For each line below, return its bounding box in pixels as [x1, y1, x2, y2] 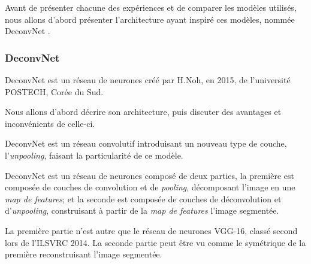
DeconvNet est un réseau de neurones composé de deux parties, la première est [5, 169, 294, 181]
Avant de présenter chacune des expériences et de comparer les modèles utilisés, [5, 1, 297, 13]
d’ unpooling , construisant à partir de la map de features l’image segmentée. [5, 204, 279, 217]
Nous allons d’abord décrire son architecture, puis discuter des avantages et [5, 105, 282, 118]
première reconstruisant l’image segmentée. [5, 248, 162, 260]
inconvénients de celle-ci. [5, 117, 95, 129]
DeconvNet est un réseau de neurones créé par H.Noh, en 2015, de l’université [5, 74, 291, 86]
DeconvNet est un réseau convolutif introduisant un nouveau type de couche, [5, 137, 287, 150]
